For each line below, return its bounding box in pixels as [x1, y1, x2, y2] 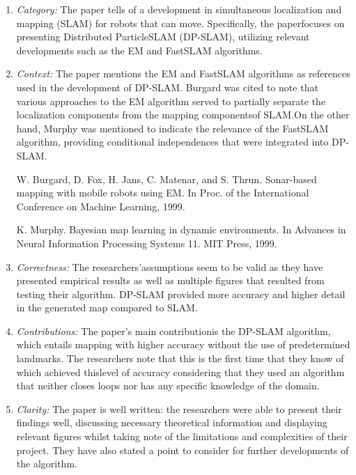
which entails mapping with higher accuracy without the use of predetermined [16, 337, 350, 352]
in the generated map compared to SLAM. [16, 300, 198, 315]
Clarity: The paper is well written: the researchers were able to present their [16, 401, 342, 416]
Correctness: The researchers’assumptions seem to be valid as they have [16, 259, 323, 274]
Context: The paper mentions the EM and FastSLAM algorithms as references [16, 66, 350, 81]
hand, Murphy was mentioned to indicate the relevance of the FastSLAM [16, 120, 329, 135]
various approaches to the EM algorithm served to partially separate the [16, 93, 326, 108]
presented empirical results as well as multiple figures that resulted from [16, 273, 325, 288]
